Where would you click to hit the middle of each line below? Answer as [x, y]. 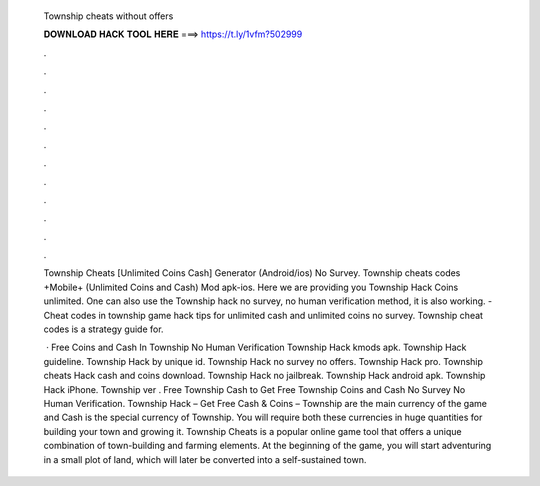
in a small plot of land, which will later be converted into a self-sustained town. [205, 459]
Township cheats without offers [108, 16]
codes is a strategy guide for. [103, 329]
